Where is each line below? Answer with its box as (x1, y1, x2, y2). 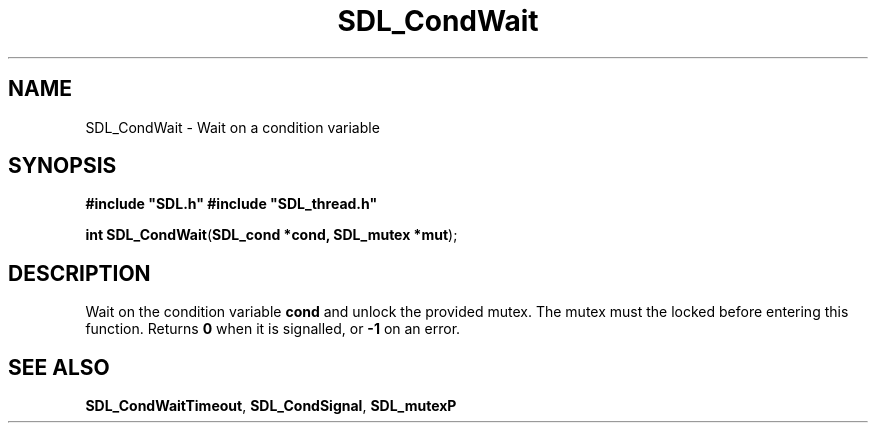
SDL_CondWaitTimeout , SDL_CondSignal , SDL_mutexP (85, 397, 457, 415)
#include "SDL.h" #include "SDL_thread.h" (85, 195, 378, 213)
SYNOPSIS (8, 153, 117, 179)
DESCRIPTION (8, 260, 151, 286)
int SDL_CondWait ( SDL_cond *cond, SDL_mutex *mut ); (85, 226, 458, 244)
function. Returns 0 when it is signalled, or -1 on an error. (85, 320, 461, 338)
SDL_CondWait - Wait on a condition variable (85, 118, 380, 136)
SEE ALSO (8, 354, 110, 380)
